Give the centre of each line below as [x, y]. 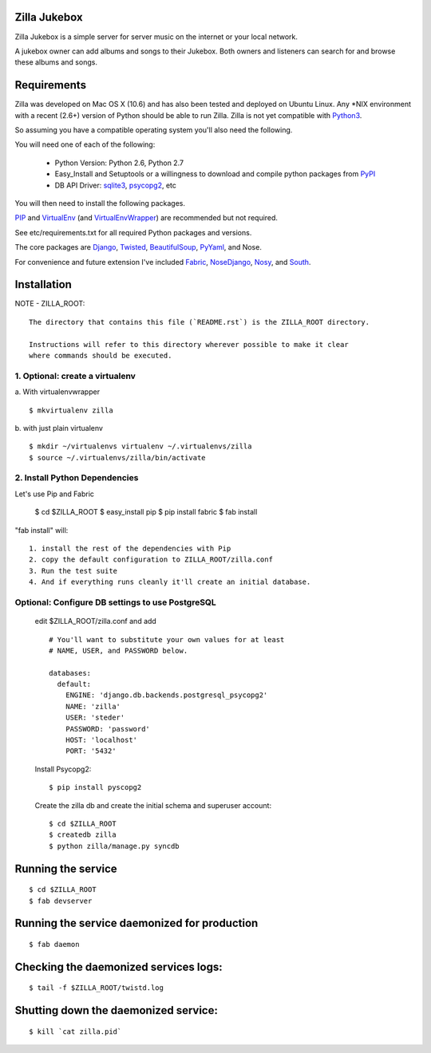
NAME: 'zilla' [93, 706]
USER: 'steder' [95, 718]
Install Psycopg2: [63, 769]
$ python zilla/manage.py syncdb [114, 846]
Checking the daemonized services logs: [119, 966]
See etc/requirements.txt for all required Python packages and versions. [133, 232]
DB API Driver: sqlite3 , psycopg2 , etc [116, 185]
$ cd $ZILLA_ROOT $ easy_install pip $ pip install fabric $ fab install [146, 512]
